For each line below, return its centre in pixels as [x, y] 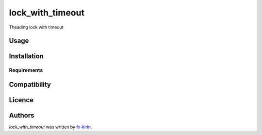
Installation [26, 56]
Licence [21, 100]
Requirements [26, 70]
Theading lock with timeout [36, 27]
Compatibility [30, 84]
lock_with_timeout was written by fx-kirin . [50, 127]
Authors [22, 115]
